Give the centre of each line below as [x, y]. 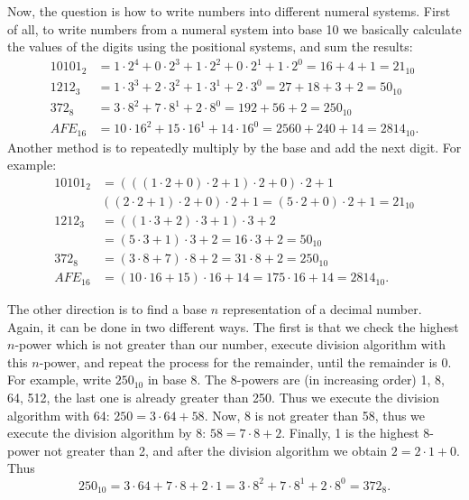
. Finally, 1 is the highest [350, 433]
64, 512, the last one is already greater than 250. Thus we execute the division [224, 398]
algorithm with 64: [59, 415]
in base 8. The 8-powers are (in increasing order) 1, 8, [296, 380]
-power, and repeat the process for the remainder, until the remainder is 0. [245, 361]
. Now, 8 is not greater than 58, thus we [315, 415]
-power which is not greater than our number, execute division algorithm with [230, 344]
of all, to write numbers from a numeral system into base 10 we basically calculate [234, 28]
